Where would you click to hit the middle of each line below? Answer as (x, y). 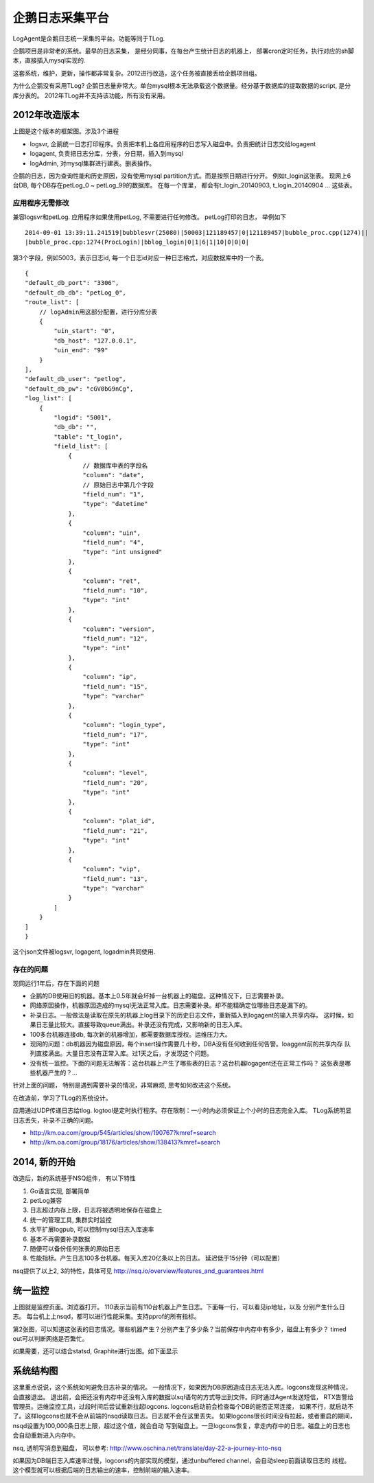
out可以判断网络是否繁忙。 (50, 1338)
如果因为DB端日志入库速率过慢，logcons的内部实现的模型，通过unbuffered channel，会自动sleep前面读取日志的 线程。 (182, 1460)
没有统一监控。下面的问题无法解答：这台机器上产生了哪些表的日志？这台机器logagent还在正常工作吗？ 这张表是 (187, 1063)
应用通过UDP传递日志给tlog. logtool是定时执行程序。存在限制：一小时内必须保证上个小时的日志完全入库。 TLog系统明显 (182, 1111)
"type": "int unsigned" (122, 552)
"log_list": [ (48, 399)
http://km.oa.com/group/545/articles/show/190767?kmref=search (123, 1133)
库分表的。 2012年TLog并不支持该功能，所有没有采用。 (91, 95)
